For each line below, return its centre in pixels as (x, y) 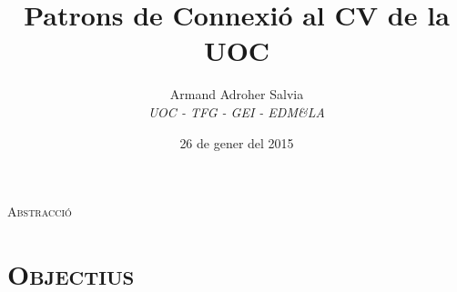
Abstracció (40, 211)
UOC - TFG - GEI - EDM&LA (237, 111)
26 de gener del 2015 (237, 142)
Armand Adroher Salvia (237, 94)
